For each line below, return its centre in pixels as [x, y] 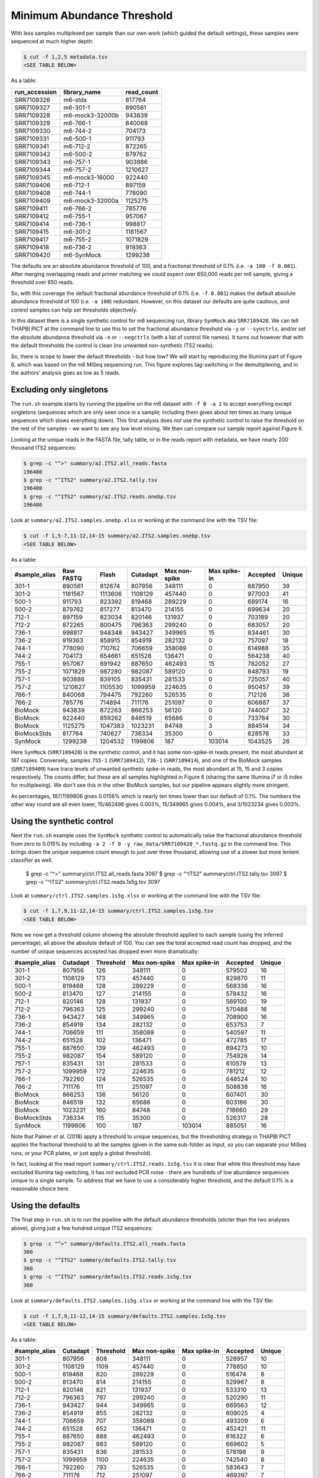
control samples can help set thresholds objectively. [74, 310]
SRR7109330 [32, 131]
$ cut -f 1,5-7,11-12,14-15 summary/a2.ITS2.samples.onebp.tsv [117, 536]
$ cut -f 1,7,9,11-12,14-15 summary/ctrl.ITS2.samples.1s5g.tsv [118, 911]
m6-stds [75, 99]
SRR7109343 [32, 161]
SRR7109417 [32, 239]
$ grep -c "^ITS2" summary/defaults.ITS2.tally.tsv [100, 1260]
